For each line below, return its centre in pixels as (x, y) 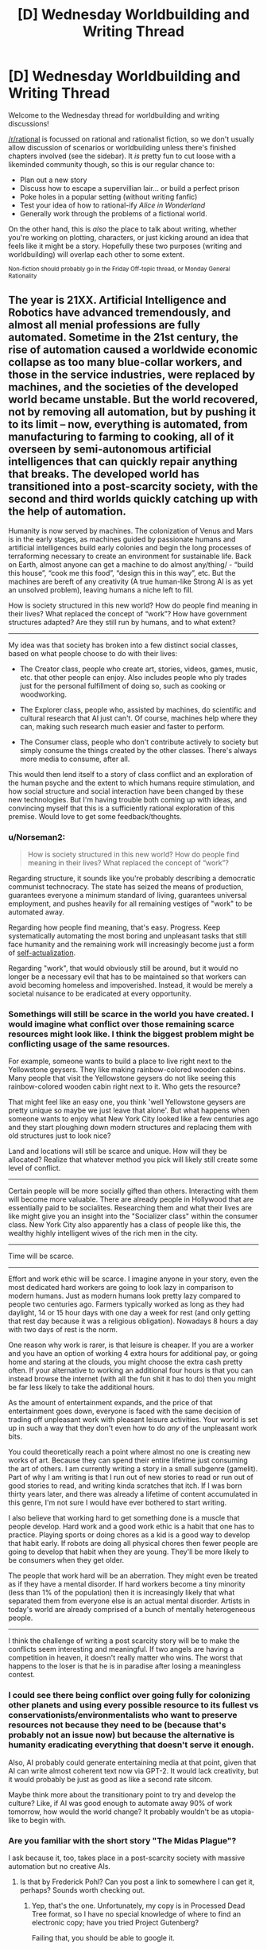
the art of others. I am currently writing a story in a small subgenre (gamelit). (133, 1469)
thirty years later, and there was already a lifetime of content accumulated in (133, 1494)
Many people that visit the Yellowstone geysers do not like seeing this (122, 1078)
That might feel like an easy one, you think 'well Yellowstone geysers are (127, 1102)
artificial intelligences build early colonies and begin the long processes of (130, 547)
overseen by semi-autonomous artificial (110, 450)
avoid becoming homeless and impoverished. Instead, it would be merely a (131, 985)
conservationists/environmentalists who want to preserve (123, 1715)
